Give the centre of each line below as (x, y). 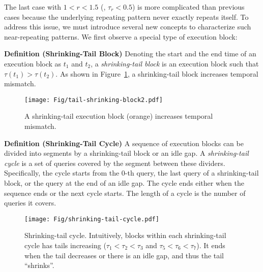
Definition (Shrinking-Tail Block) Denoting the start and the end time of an (130, 54)
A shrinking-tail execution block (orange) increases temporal (119, 116)
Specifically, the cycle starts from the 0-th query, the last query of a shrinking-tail (131, 173)
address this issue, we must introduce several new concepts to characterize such (128, 27)
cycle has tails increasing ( (65, 245)
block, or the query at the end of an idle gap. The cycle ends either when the (124, 182)
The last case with (33, 7)
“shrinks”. (39, 265)
